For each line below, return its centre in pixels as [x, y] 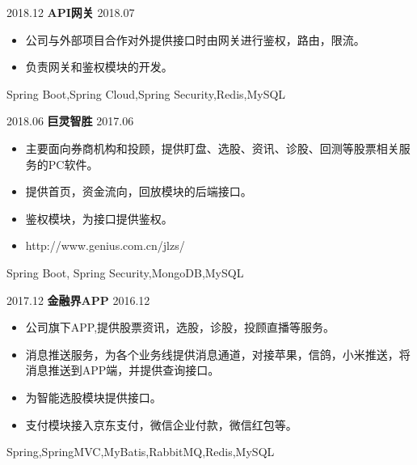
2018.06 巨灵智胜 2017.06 [70, 121]
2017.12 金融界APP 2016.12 [78, 300]
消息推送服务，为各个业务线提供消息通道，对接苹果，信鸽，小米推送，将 [218, 354]
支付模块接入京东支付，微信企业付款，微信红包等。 [161, 424]
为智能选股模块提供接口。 [93, 397]
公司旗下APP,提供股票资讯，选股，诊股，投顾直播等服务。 [180, 327]
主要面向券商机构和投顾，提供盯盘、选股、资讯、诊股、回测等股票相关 [212, 148]
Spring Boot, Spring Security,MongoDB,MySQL [125, 272]
